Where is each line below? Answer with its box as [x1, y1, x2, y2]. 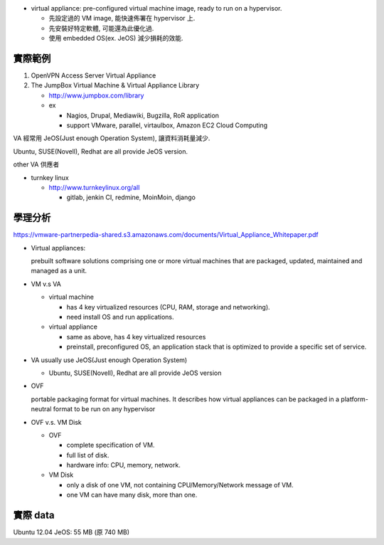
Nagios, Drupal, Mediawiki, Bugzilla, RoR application [66, 111, 220, 120]
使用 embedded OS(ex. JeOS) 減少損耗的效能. [48, 34, 183, 43]
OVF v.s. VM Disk [31, 418, 82, 426]
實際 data [13, 509, 55, 522]
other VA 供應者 [13, 160, 60, 169]
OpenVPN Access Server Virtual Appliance [31, 71, 156, 80]
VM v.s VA [31, 280, 62, 288]
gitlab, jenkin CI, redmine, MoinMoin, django [66, 193, 196, 202]
